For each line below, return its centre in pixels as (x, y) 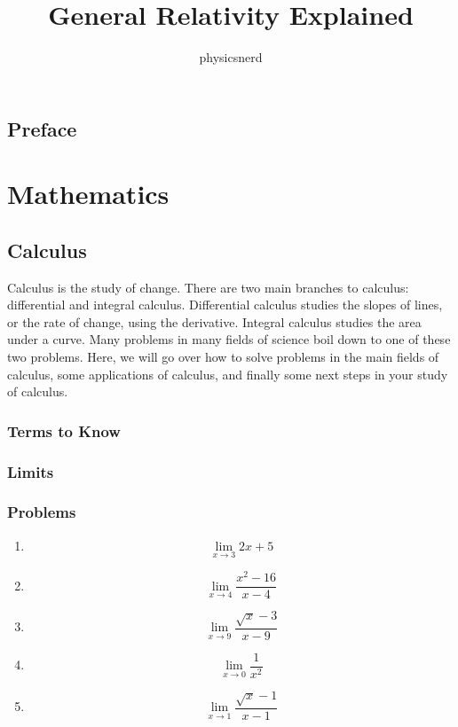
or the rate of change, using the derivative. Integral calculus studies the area (214, 321)
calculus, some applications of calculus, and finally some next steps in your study (228, 374)
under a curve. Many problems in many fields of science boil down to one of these (229, 339)
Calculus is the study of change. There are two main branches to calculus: (208, 287)
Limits (31, 471)
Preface (42, 128)
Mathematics (88, 194)
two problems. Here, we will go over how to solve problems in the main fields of (223, 357)
